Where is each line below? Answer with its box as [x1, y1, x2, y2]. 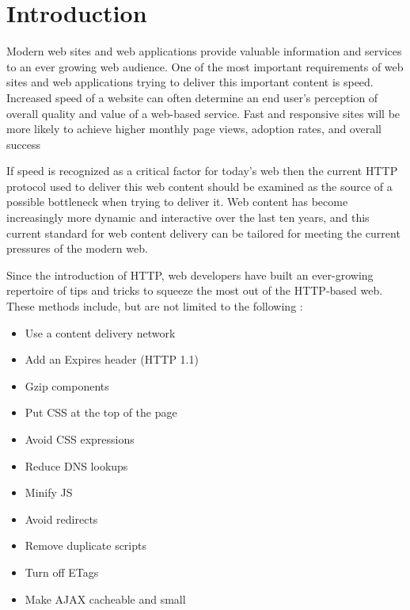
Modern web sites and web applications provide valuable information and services [6, 43, 402, 59]
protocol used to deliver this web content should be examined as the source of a [6, 177, 393, 194]
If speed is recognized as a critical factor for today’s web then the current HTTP [6, 162, 398, 179]
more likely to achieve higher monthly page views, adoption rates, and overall [6, 120, 382, 137]
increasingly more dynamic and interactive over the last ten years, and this [6, 209, 370, 226]
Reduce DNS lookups [25, 457, 128, 474]
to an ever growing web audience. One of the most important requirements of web [6, 58, 404, 74]
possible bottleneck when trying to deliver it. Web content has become [6, 193, 348, 210]
